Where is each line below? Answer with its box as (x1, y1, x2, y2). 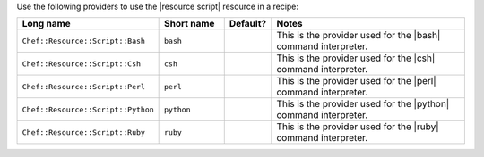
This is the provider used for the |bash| (276, 29, 441, 42)
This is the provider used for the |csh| (276, 52, 436, 64)
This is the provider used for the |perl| (276, 75, 436, 87)
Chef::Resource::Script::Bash (22, 36, 145, 45)
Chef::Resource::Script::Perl (22, 81, 145, 91)
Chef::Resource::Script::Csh (22, 59, 142, 69)
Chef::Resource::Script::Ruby (22, 128, 145, 137)
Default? (229, 18, 267, 30)
